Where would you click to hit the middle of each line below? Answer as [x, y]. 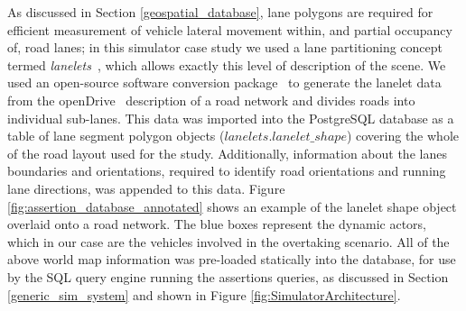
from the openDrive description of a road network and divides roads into [211, 100]
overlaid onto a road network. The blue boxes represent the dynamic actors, [217, 224]
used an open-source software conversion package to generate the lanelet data [224, 82]
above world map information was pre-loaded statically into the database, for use [232, 259]
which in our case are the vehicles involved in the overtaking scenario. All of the [228, 241]
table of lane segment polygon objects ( [116, 136]
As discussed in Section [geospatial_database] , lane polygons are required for [220, 12]
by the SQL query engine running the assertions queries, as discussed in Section [228, 276]
